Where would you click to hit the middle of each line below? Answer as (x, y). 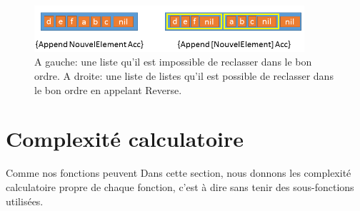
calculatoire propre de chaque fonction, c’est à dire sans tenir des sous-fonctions (180, 186)
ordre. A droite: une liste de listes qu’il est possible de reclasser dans (184, 76)
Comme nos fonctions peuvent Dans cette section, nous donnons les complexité (179, 173)
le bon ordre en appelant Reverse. (108, 89)
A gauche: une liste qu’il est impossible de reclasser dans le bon (173, 62)
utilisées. (25, 201)
